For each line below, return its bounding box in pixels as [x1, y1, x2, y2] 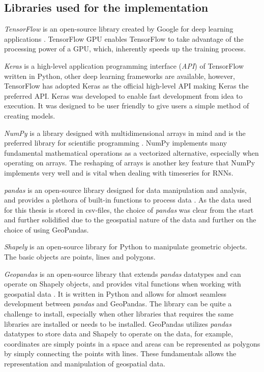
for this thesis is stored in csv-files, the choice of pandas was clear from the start [4, 204, 254, 215]
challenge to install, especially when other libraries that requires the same [4, 308, 233, 319]
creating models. [4, 110, 55, 121]
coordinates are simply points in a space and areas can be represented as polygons [4, 338, 260, 349]
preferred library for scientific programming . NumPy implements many [4, 137, 227, 148]
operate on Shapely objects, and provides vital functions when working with [4, 278, 241, 289]
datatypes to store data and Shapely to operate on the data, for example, [4, 328, 233, 339]
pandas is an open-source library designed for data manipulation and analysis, [4, 184, 247, 195]
